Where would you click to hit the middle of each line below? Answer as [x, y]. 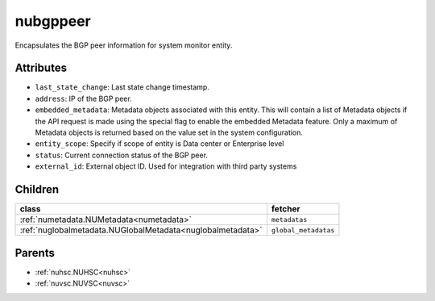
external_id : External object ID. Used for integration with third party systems [166, 166]
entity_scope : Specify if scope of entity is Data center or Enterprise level [159, 144]
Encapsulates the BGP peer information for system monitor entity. [124, 45]
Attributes [41, 68]
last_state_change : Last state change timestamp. [122, 87]
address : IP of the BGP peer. [83, 98]
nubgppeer [53, 21]
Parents [35, 253]
